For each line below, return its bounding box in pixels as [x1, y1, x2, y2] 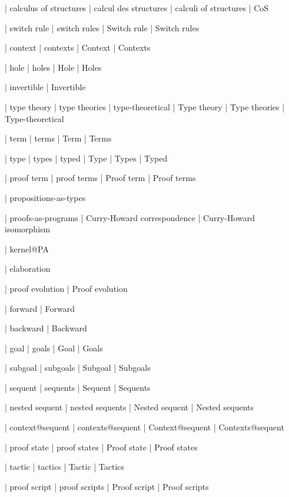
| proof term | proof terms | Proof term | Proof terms [5, 172, 196, 184]
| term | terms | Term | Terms [5, 132, 112, 144]
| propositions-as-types [5, 191, 86, 203]
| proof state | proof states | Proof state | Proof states [5, 440, 198, 453]
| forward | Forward [5, 302, 75, 314]
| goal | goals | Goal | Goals [5, 341, 103, 354]
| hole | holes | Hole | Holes [5, 61, 102, 73]
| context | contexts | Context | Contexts [5, 41, 151, 54]
